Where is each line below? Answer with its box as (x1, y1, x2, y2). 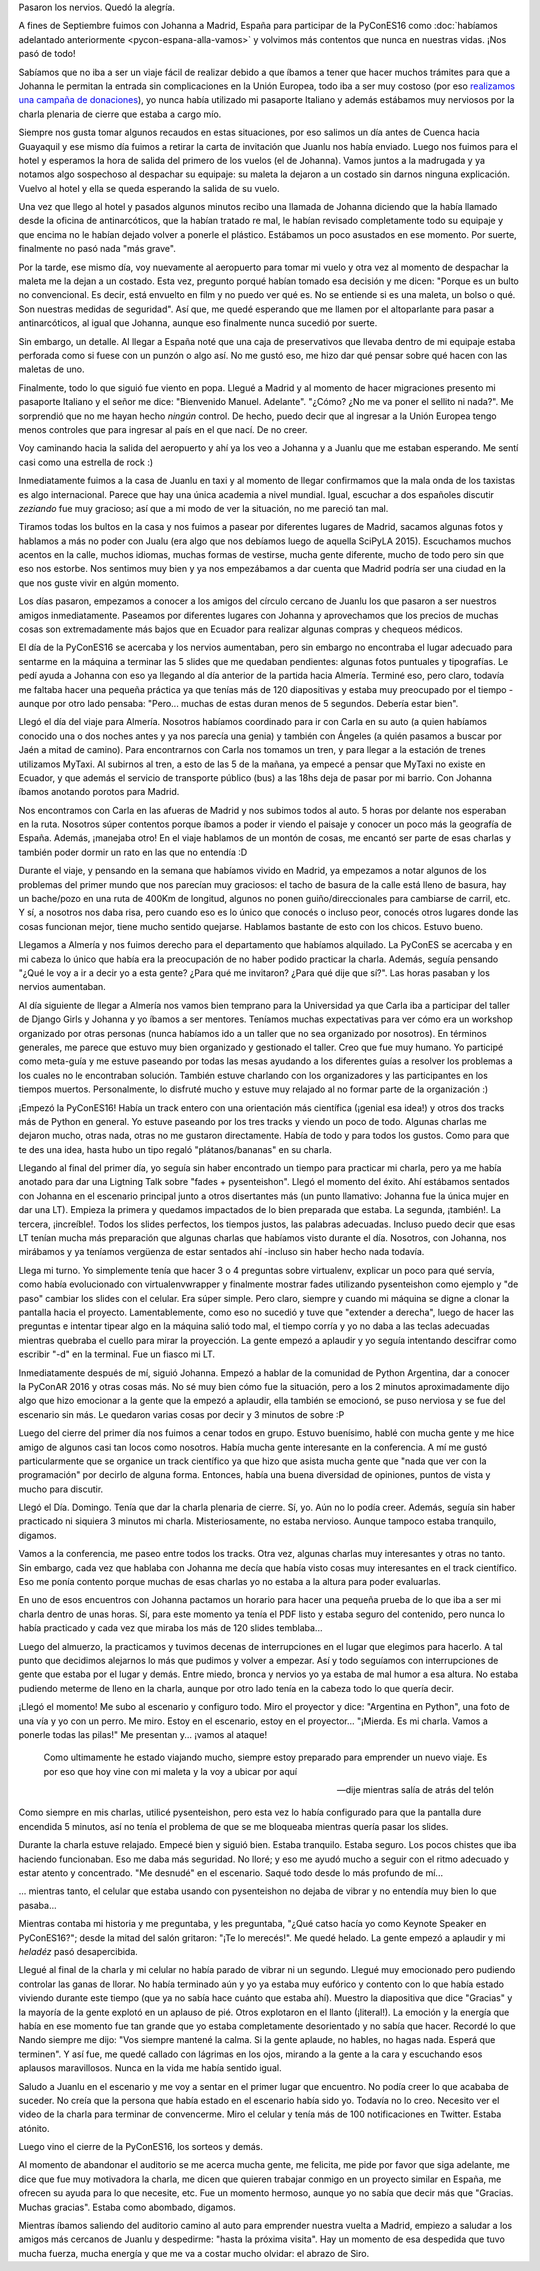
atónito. (18, 2122, 50, 2134)
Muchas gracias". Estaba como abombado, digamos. (18, 2201, 236, 2213)
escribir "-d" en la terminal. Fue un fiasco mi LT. (18, 1348, 215, 1360)
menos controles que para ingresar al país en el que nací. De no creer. (18, 423, 308, 435)
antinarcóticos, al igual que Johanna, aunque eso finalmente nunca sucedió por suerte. (18, 317, 378, 329)
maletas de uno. (18, 363, 85, 375)
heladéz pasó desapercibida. (18, 1946, 139, 1957)
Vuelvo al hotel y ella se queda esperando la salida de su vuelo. (18, 182, 280, 194)
